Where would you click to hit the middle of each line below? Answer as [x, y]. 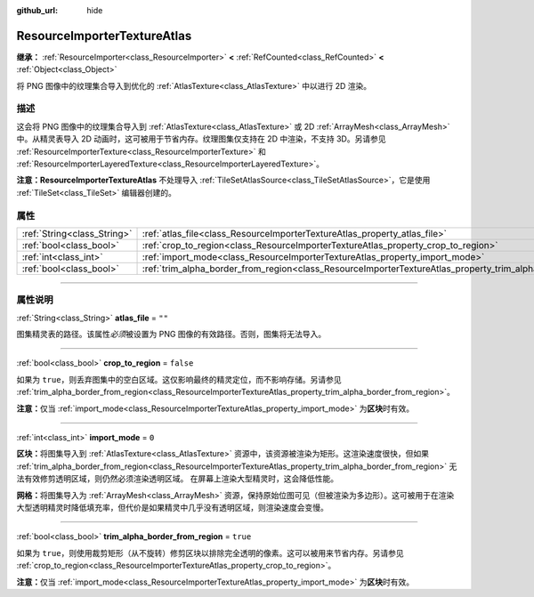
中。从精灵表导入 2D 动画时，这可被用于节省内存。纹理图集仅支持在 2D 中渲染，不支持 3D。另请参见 [201, 139]
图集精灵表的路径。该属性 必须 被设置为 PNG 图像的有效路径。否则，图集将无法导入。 [171, 335]
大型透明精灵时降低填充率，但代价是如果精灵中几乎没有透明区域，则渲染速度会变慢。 [172, 507]
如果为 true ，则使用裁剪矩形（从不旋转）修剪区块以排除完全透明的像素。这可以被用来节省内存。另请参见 [210, 553]
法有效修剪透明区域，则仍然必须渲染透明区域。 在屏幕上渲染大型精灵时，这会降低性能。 [177, 479]
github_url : [37, 10]
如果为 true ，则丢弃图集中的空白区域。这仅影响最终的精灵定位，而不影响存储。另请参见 [179, 379]
